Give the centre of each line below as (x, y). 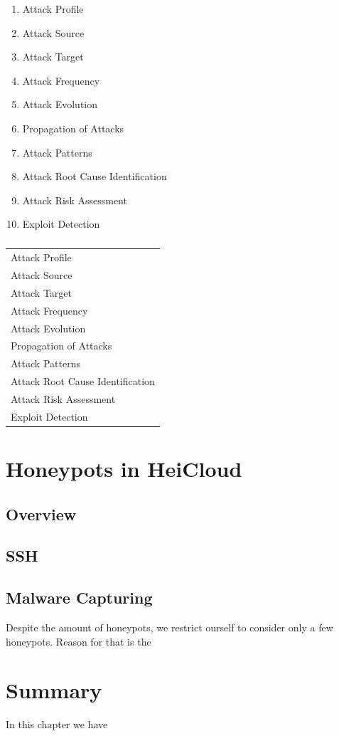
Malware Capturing (79, 598)
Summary (54, 690)
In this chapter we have (57, 724)
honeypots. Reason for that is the (79, 641)
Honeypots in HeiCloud (124, 469)
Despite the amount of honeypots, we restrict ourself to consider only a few (169, 627)
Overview (41, 514)
